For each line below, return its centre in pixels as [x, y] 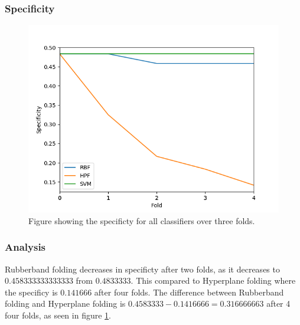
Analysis [25, 247]
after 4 [278, 303]
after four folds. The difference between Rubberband [189, 292]
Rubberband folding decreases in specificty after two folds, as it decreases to [142, 269]
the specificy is [31, 292]
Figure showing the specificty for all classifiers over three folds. [142, 220]
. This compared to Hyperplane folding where [213, 280]
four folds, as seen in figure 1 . [58, 315]
